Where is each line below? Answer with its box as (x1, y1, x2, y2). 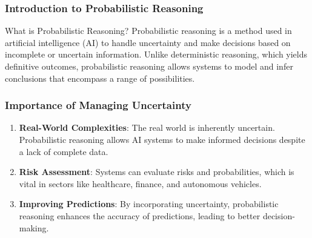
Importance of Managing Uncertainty (5, 98, 191, 113)
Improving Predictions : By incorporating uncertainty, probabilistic (19, 197, 279, 210)
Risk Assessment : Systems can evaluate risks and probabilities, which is (19, 165, 294, 178)
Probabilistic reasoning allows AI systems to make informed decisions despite (19, 133, 305, 145)
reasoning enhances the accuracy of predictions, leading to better (19, 209, 261, 222)
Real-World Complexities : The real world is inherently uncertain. (19, 121, 275, 134)
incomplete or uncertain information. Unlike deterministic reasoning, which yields (5, 48, 308, 61)
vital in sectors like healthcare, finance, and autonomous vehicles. (19, 177, 262, 190)
